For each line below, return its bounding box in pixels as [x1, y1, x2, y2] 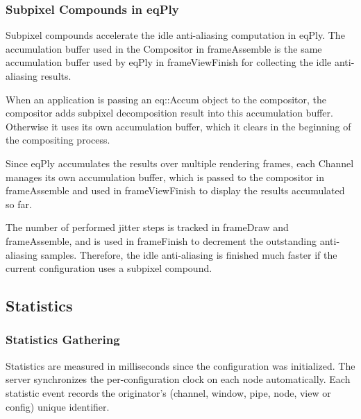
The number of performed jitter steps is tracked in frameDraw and [6, 220, 289, 234]
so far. [6, 196, 32, 211]
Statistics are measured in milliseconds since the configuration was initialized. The [6, 358, 355, 373]
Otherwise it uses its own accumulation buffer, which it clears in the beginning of [6, 119, 351, 133]
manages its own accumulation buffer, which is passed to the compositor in [6, 169, 325, 184]
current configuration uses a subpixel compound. [6, 261, 212, 275]
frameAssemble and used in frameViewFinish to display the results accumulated [6, 183, 345, 198]
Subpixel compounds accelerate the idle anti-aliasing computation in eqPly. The [6, 28, 345, 42]
